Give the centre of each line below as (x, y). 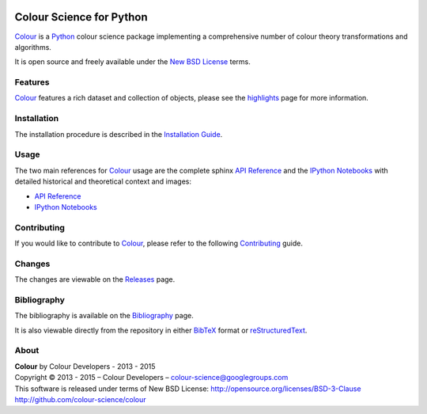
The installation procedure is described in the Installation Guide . (119, 134)
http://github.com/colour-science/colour (80, 400)
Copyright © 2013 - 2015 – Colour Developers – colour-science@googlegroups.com (151, 378)
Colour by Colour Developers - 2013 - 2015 (85, 366)
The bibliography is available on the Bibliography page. (104, 316)
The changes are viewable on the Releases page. (95, 279)
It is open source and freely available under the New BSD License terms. (132, 62)
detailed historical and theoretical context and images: (103, 181)
